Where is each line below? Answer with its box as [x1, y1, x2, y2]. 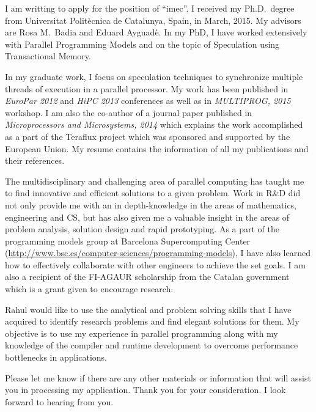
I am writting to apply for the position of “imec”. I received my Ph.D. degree [5, 2, 295, 14]
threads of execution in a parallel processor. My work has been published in [5, 82, 288, 95]
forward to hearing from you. [5, 395, 114, 408]
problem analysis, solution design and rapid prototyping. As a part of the [5, 223, 279, 235]
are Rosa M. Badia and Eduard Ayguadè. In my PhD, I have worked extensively [5, 26, 307, 39]
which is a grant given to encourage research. [5, 282, 174, 295]
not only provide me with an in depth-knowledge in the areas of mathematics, [5, 198, 297, 211]
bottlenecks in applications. [5, 351, 108, 364]
